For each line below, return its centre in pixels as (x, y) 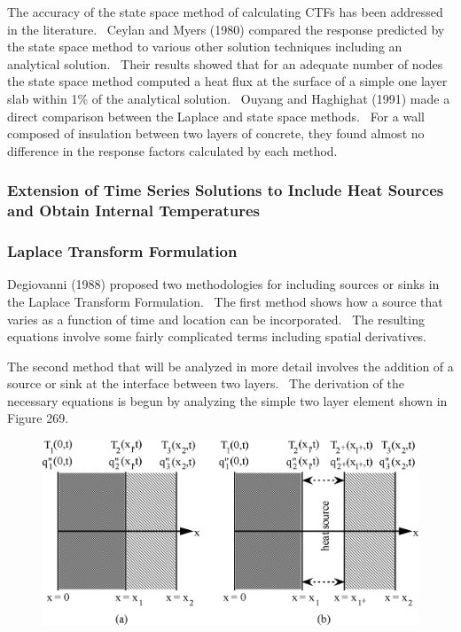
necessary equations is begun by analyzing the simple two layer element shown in (227, 400)
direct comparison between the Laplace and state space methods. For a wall (216, 116)
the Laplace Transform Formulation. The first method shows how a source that (225, 301)
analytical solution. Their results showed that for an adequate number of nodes (225, 63)
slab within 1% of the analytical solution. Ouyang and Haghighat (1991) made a (229, 98)
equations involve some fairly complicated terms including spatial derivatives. (217, 336)
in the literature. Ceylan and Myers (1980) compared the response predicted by (226, 29)
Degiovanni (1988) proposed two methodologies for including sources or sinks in (223, 284)
